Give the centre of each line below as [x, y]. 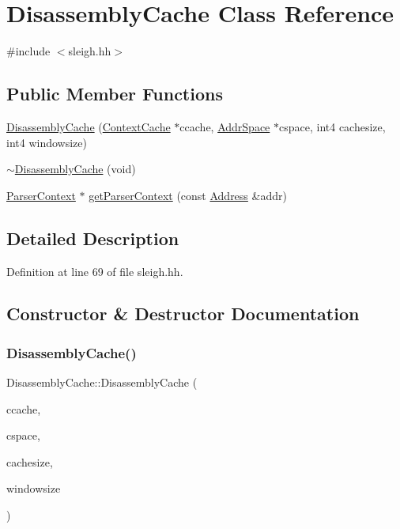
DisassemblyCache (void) [75, 169]
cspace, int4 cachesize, [332, 126]
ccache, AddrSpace [225, 126]
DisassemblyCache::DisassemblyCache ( [102, 382]
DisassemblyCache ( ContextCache [89, 126]
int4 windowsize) [47, 142]
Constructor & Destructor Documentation [183, 314]
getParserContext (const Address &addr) [188, 195]
